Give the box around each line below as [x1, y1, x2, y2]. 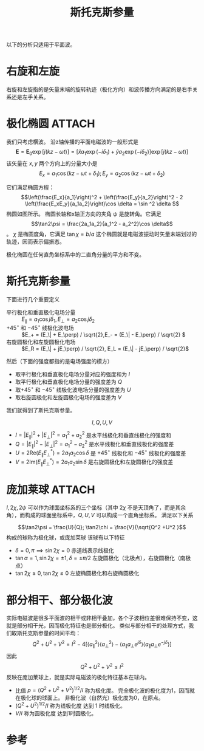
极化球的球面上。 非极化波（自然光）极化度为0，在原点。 [20, 694, 164, 702]
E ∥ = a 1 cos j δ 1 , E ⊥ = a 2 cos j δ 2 [21, 315, 95, 324]
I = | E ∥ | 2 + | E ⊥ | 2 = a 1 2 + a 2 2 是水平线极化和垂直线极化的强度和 [15, 430, 172, 441]
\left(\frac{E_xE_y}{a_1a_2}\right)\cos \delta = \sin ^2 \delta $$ [24, 200, 180, 207]
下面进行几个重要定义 [6, 295, 59, 303]
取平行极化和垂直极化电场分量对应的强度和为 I [15, 371, 131, 378]
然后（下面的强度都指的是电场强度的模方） [6, 358, 113, 365]
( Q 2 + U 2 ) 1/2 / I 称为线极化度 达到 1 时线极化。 [15, 701, 126, 709]
